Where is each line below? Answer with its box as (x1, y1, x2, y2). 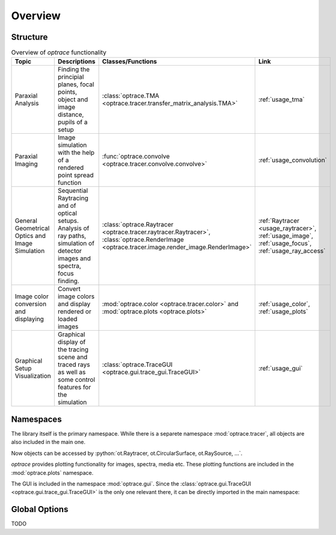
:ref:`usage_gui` (258, 364, 303, 373)
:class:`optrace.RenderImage (102, 236, 184, 244)
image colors (57, 292, 95, 301)
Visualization (14, 372, 51, 380)
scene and (57, 353, 88, 361)
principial (57, 73, 84, 81)
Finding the (57, 65, 90, 74)
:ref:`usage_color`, (258, 300, 310, 308)
